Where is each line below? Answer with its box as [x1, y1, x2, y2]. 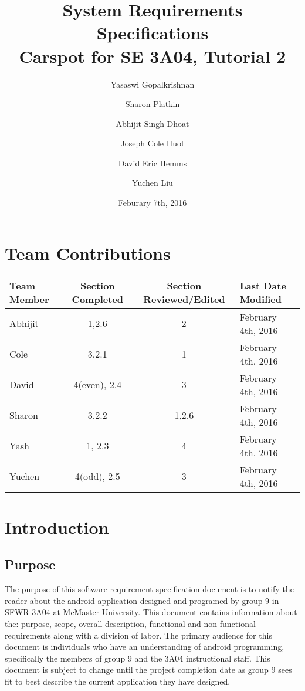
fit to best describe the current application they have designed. [5, 675, 231, 687]
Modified [239, 292, 282, 306]
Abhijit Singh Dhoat [116, 117, 189, 129]
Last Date [239, 278, 286, 292]
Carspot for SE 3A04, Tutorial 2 [19, 44, 286, 68]
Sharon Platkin [125, 98, 180, 110]
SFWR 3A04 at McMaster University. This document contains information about [5, 606, 297, 618]
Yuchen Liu [132, 176, 173, 189]
